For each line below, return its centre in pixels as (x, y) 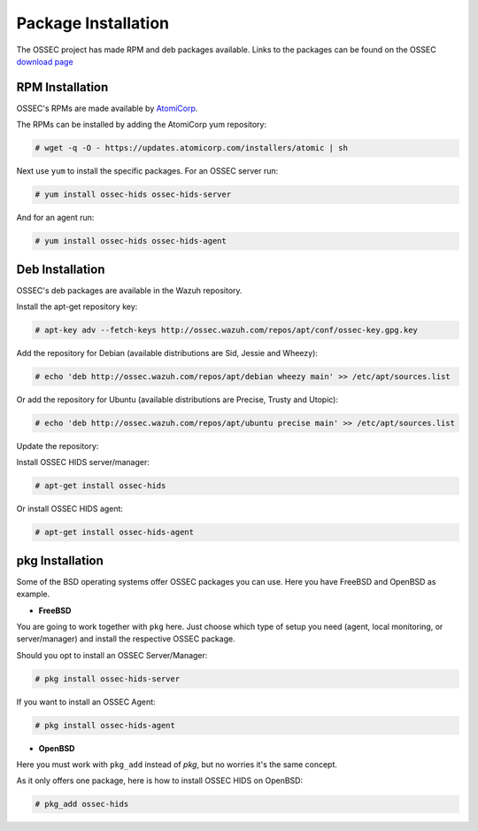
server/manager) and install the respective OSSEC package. (126, 639)
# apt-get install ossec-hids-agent (115, 532)
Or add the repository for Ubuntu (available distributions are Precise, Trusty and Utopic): (177, 400)
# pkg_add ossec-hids (82, 804)
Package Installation (93, 23)
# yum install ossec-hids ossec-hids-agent (131, 241)
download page (45, 61)
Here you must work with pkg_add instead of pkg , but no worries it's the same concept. (177, 765)
